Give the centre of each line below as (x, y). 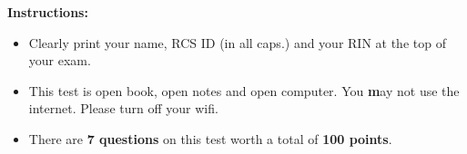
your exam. (60, 60)
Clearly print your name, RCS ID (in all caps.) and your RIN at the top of (237, 42)
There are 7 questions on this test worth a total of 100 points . (210, 138)
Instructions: (48, 12)
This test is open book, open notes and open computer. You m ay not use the (244, 90)
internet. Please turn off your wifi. (123, 108)
